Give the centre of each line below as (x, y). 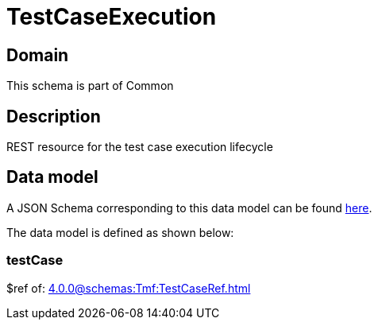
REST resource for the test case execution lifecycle (140, 147)
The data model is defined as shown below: (120, 232)
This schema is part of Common (90, 86)
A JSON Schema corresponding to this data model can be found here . (189, 208)
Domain (38, 55)
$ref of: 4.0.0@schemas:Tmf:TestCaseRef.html (129, 288)
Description (54, 116)
